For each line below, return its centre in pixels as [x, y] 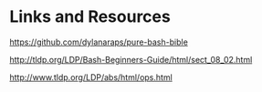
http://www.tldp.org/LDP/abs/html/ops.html [91, 77]
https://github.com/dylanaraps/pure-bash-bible [99, 42]
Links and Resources [90, 17]
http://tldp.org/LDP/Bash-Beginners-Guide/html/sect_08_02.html [131, 59]
